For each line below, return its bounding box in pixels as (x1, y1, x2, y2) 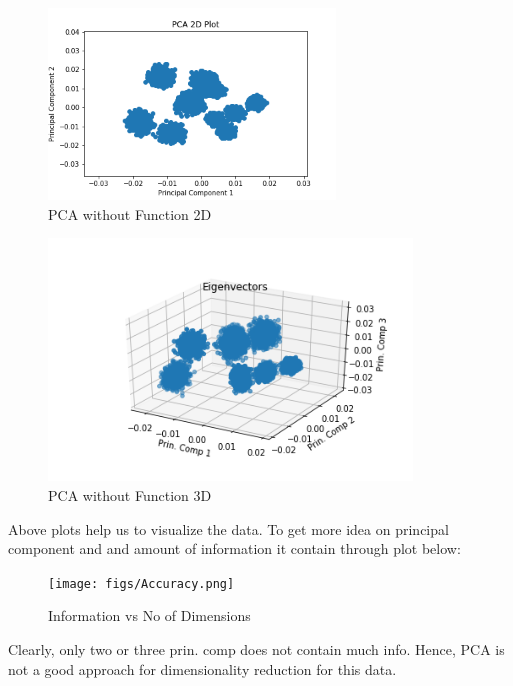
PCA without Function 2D (48, 203, 212, 224)
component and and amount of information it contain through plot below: (8, 538, 461, 559)
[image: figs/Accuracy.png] (48, 576, 235, 591)
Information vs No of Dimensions (48, 605, 251, 626)
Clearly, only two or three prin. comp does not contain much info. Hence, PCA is (8, 639, 505, 659)
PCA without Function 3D (48, 484, 212, 505)
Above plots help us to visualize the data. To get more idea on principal (8, 518, 449, 539)
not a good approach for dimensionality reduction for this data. (8, 658, 397, 679)
